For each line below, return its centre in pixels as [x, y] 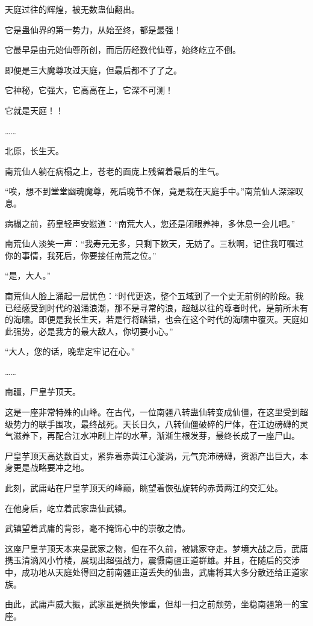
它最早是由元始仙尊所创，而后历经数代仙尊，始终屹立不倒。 [123, 50]
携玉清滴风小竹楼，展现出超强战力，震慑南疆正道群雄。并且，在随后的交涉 [152, 560]
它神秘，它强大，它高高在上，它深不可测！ [89, 90]
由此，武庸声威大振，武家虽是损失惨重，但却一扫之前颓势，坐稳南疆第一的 [152, 604]
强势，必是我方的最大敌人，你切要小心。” [93, 331]
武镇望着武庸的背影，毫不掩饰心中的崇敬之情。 [98, 528]
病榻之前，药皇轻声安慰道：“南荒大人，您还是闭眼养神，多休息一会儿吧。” [150, 223]
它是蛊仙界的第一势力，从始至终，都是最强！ [93, 29]
